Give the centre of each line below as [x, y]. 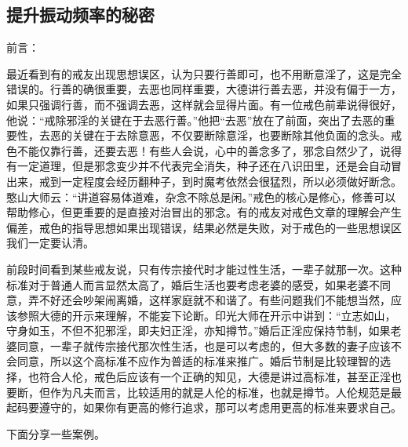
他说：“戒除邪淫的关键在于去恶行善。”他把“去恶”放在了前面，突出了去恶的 [195, 120]
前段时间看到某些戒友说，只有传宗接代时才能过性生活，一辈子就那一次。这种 [204, 269]
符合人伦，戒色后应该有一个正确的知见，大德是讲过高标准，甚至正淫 [215, 377]
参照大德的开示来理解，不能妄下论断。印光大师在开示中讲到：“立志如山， [206, 315]
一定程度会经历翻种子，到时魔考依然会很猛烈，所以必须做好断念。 [231, 181]
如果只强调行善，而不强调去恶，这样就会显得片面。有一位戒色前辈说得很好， [204, 104]
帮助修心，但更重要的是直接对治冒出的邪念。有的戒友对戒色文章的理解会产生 [204, 212]
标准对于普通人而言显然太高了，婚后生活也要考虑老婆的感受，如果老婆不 [193, 284]
